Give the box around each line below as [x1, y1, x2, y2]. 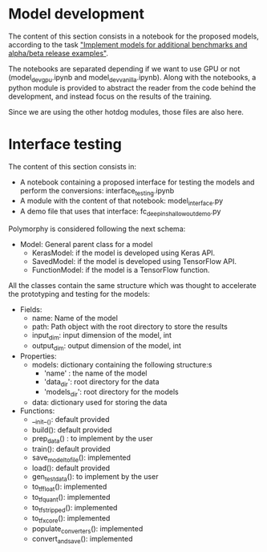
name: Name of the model [31, 314, 119, 323]
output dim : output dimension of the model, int [31, 340, 182, 352]
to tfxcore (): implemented [31, 513, 111, 525]
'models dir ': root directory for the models [43, 387, 179, 399]
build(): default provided [31, 425, 112, 435]
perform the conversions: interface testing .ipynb [19, 185, 175, 197]
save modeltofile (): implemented [31, 453, 131, 464]
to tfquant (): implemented [31, 493, 111, 504]
